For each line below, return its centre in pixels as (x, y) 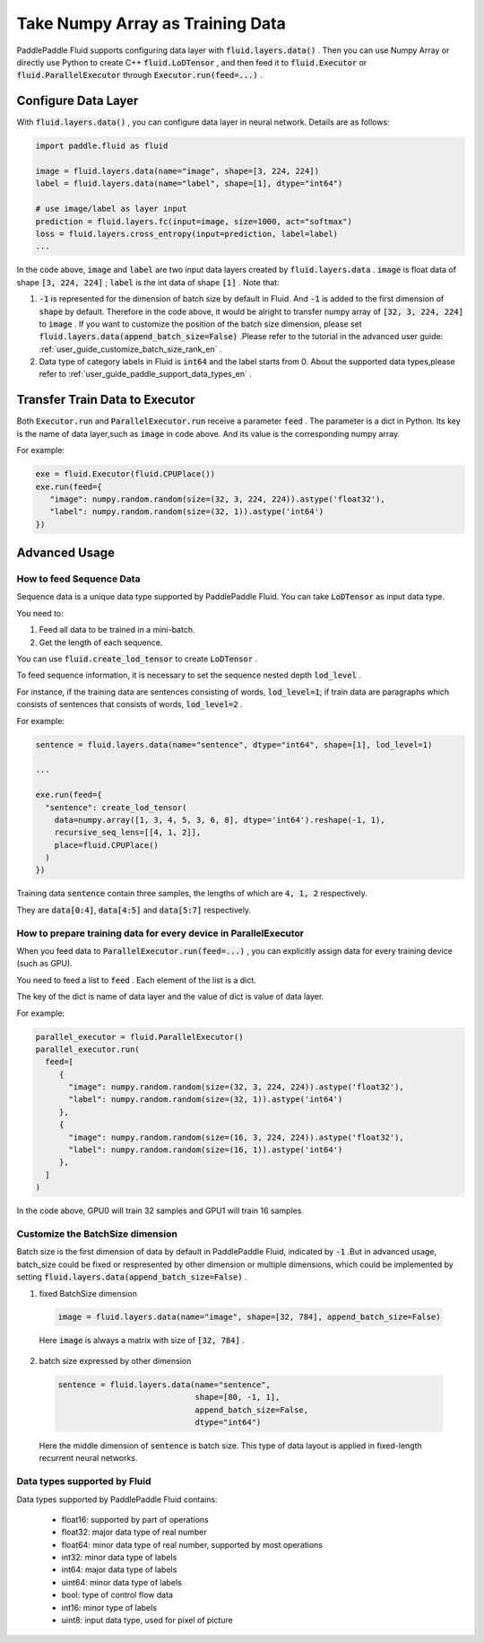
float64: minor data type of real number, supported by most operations (192, 1544)
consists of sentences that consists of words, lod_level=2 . (130, 704)
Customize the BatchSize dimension (97, 1234)
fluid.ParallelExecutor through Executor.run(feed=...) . (140, 75)
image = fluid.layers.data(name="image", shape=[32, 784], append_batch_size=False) (249, 1317)
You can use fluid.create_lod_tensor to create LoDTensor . (137, 659)
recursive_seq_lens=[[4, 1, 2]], (128, 833)
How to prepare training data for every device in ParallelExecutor (160, 933)
